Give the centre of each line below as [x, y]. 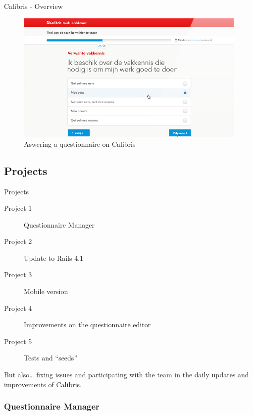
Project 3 [18, 274]
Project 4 [18, 308]
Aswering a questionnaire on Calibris [80, 144]
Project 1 [18, 208]
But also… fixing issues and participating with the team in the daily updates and [126, 375]
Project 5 [18, 341]
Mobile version [46, 291]
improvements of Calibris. [43, 384]
